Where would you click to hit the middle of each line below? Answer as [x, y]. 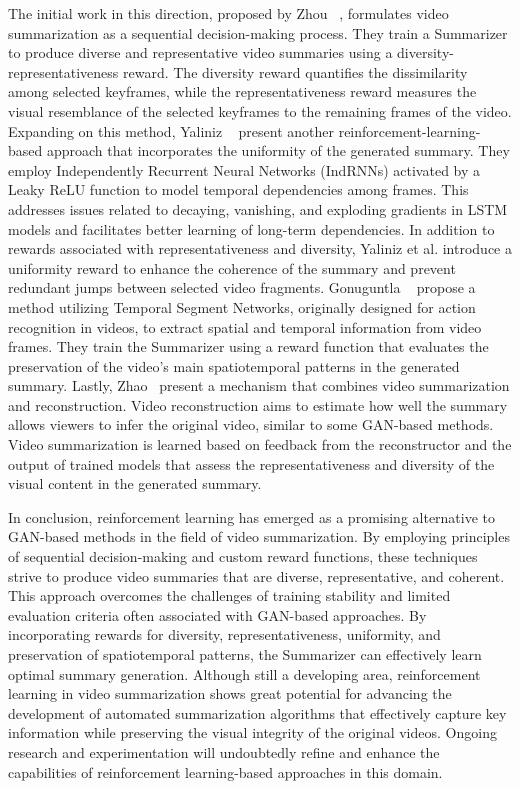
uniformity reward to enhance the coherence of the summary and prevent [232, 267]
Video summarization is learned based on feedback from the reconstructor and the [260, 444]
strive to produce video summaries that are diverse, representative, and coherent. [256, 575]
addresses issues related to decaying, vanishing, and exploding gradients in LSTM [258, 208]
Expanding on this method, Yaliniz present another [171, 130]
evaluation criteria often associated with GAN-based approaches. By [217, 614]
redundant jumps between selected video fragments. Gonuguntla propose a [242, 287]
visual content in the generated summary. [135, 483]
